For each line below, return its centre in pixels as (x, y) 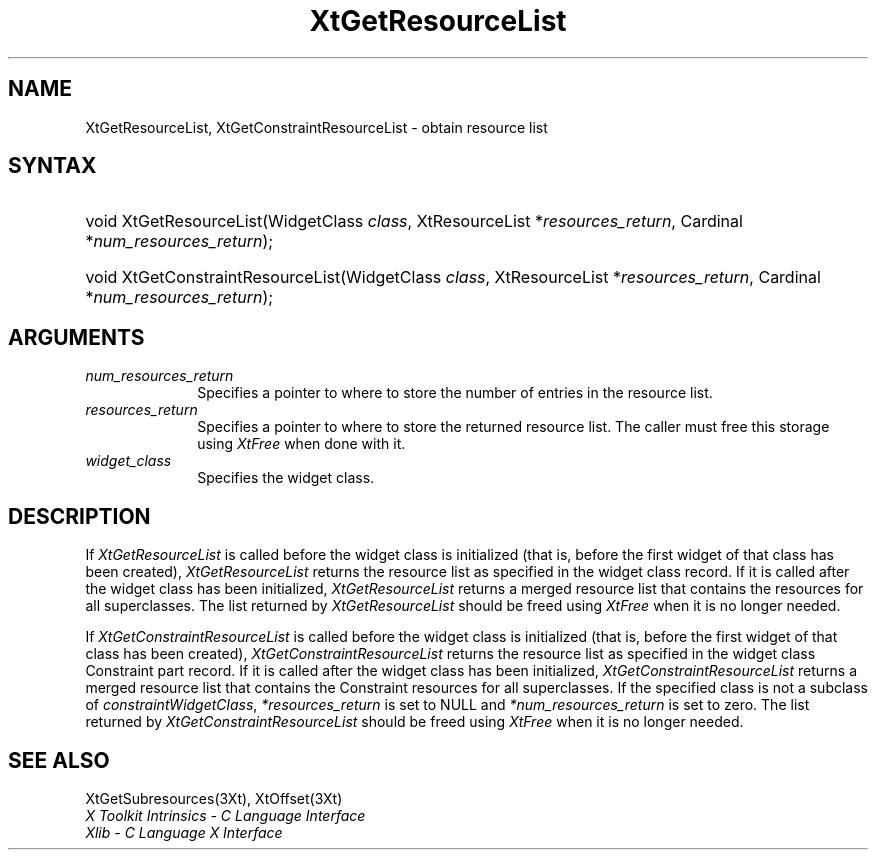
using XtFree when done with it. (301, 444)
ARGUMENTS (76, 337)
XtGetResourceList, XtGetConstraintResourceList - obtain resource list (316, 127)
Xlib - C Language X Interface (184, 832)
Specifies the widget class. (286, 478)
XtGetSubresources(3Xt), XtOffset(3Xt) (214, 798)
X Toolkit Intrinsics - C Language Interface (225, 815)
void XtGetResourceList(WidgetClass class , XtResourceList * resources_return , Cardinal (414, 221)
